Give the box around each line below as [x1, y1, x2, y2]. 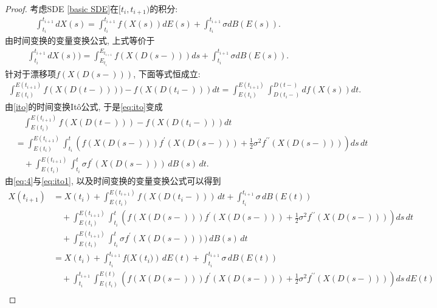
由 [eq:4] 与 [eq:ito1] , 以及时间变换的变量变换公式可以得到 [5, 174, 221, 187]
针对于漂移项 [5, 67, 56, 80]
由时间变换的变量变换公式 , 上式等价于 [5, 34, 155, 47]
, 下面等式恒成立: [133, 67, 201, 80]
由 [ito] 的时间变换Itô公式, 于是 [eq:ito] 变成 [5, 100, 163, 112]
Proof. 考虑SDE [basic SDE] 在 [5, 2, 119, 15]
